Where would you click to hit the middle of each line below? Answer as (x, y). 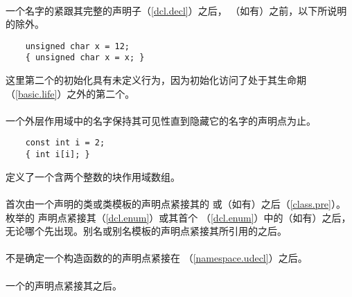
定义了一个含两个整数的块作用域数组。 (93, 176)
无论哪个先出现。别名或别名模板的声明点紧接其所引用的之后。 (146, 231)
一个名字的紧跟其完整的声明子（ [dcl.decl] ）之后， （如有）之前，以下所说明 (176, 10)
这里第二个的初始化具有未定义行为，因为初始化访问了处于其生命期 (156, 80)
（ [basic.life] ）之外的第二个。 (70, 93)
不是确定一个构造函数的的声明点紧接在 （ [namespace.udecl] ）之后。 (157, 258)
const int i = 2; (65, 143)
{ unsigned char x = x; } (85, 58)
